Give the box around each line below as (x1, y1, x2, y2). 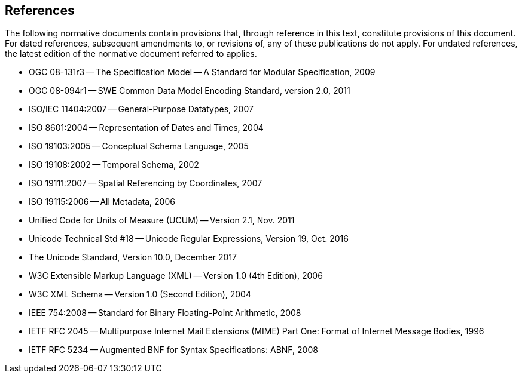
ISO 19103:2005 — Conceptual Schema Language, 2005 (29, 141, 249, 152)
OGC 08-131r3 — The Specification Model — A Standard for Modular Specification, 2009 (29, 67, 376, 78)
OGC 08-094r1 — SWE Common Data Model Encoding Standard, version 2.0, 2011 (29, 85, 350, 96)
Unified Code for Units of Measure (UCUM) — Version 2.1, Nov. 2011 (29, 215, 295, 226)
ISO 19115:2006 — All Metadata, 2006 (29, 196, 175, 207)
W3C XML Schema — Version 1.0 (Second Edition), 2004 (29, 289, 251, 300)
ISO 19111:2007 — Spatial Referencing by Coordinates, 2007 (29, 178, 262, 189)
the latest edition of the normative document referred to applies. (5, 48, 257, 59)
